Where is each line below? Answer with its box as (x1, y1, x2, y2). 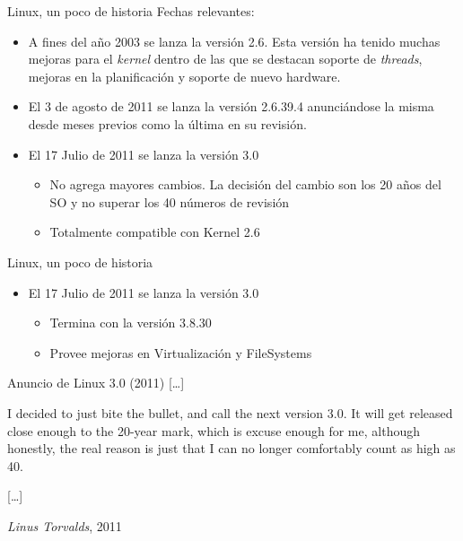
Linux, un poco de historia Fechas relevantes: (7, 2, 255, 20)
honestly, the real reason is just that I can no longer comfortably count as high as (7, 439, 456, 458)
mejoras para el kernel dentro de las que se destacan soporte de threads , (28, 49, 423, 68)
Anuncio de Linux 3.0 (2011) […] (7, 373, 185, 392)
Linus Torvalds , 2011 (7, 516, 122, 535)
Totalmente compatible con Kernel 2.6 (49, 223, 260, 241)
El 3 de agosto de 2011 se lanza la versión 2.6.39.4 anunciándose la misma (28, 97, 434, 116)
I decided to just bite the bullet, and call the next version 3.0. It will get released (7, 403, 453, 422)
